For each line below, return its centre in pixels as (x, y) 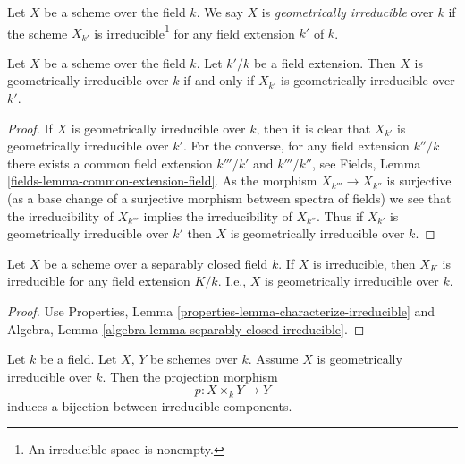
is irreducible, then (364, 263)
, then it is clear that (313, 128)
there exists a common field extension (110, 163)
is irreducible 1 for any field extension (194, 31)
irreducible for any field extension (99, 281)
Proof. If (30, 128)
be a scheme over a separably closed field (156, 263)
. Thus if (340, 215)
